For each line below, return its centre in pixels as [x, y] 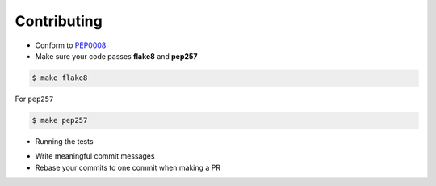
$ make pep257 [60, 120]
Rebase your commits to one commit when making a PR [128, 167]
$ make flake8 [60, 78]
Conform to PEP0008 [71, 45]
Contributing [59, 21]
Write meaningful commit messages [95, 156]
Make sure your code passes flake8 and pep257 [116, 56]
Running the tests [64, 141]
